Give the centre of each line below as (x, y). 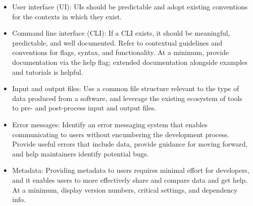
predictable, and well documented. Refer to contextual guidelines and (117, 42)
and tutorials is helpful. (48, 72)
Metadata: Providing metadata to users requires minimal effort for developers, (131, 170)
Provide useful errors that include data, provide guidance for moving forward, (130, 144)
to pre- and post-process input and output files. (84, 108)
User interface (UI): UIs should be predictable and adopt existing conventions (130, 6)
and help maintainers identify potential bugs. (80, 153)
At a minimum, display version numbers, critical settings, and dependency (125, 189)
